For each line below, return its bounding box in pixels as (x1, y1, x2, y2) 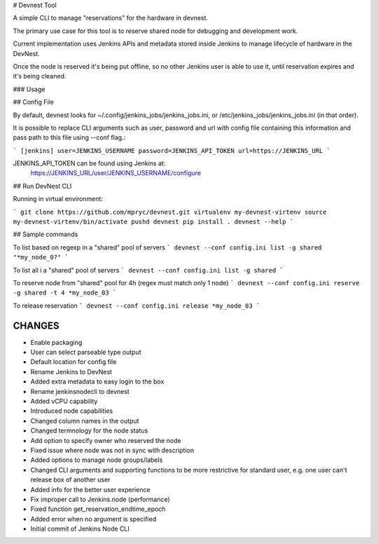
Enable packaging (30, 338, 83, 346)
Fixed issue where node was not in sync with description (30, 446, 195, 454)
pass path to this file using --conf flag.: (13, 133, 126, 142)
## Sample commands (13, 230, 78, 238)
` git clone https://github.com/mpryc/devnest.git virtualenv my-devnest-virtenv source (13, 208, 327, 216)
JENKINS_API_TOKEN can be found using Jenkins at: (13, 159, 166, 168)
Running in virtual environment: (13, 195, 103, 203)
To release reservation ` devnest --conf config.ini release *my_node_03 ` (13, 301, 260, 310)
